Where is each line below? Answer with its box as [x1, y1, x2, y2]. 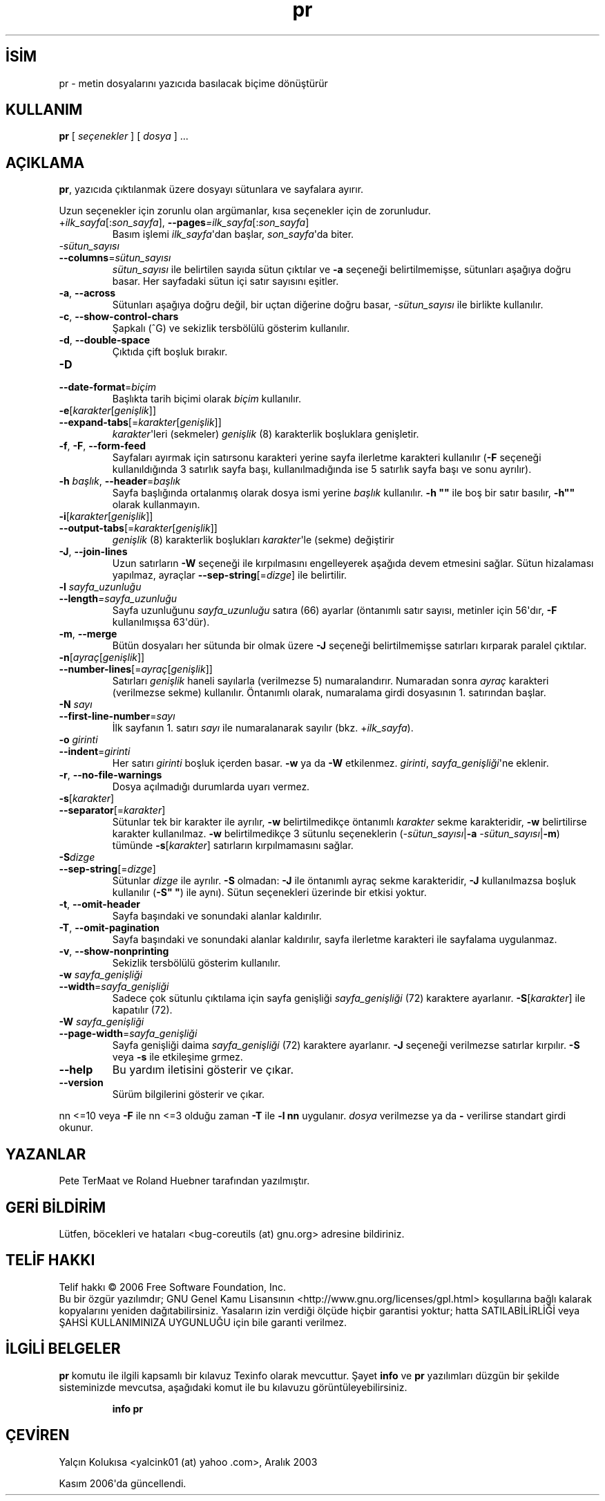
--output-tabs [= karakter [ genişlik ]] [59, 522, 218, 534]
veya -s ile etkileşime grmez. [112, 1051, 243, 1063]
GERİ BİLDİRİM [6, 1198, 106, 1216]
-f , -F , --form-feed [59, 440, 146, 452]
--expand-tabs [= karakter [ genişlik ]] [59, 416, 222, 429]
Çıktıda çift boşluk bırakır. [112, 346, 228, 358]
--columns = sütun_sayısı [59, 252, 171, 264]
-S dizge [59, 851, 95, 864]
